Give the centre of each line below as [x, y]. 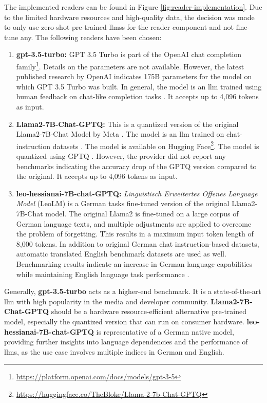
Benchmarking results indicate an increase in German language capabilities [134, 263]
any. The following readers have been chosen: [91, 37]
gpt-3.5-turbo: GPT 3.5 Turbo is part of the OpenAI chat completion [129, 54]
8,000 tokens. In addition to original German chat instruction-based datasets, [138, 243]
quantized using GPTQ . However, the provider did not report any [121, 156]
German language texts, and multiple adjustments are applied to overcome [134, 223]
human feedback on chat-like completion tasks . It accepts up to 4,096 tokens [137, 96]
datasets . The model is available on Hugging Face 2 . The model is [156, 145]
